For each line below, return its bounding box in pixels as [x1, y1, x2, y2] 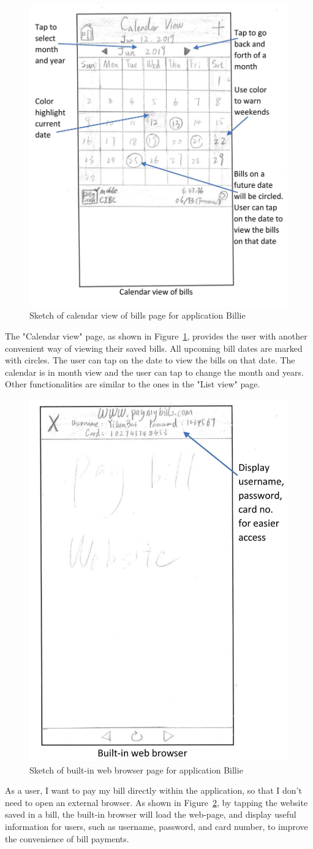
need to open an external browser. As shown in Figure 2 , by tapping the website [5, 796, 308, 808]
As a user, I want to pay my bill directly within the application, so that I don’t [5, 784, 302, 797]
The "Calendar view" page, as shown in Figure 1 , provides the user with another [5, 329, 307, 342]
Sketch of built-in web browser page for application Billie [29, 763, 243, 776]
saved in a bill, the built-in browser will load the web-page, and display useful [5, 808, 296, 821]
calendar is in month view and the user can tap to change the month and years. [5, 365, 304, 378]
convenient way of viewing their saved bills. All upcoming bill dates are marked [5, 341, 303, 354]
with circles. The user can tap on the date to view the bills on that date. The [5, 354, 295, 366]
